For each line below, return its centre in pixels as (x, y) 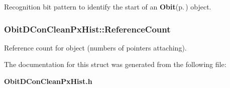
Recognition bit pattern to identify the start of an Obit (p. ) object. (108, 6)
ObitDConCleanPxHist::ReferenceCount (87, 29)
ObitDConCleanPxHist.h (48, 81)
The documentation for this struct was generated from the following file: (115, 64)
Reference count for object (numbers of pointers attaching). (95, 47)
